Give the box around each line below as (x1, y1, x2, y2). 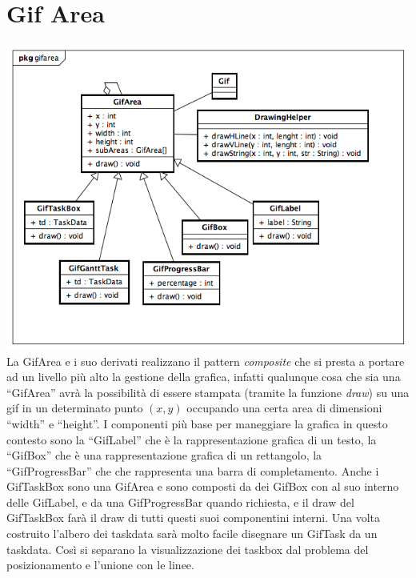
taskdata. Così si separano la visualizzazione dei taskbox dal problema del (6, 540, 369, 557)
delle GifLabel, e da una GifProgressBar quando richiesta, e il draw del (6, 493, 354, 510)
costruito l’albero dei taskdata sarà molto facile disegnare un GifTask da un (6, 525, 378, 542)
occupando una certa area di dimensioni (186, 399, 382, 416)
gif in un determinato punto (6, 399, 143, 416)
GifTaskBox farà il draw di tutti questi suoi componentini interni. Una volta (6, 509, 380, 526)
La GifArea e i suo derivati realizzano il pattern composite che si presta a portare (6, 352, 405, 369)
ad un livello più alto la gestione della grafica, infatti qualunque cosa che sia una (6, 368, 401, 385)
